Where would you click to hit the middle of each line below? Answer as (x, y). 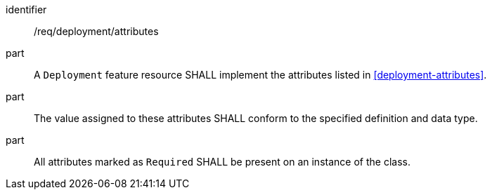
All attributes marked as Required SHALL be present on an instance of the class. (222, 162)
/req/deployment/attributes (96, 31)
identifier (26, 9)
